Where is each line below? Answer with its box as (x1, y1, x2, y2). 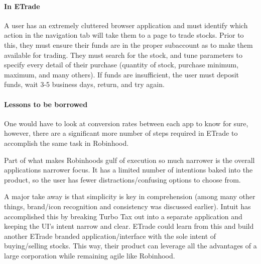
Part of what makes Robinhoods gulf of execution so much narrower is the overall (4, 154, 255, 165)
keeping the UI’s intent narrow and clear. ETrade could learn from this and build (4, 221, 254, 231)
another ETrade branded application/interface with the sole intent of (4, 230, 216, 241)
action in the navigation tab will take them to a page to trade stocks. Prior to (4, 30, 244, 40)
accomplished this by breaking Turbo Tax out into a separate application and (4, 211, 242, 221)
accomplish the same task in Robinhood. (4, 137, 129, 148)
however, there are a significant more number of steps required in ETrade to (4, 128, 238, 138)
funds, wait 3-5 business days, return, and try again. (4, 79, 165, 90)
